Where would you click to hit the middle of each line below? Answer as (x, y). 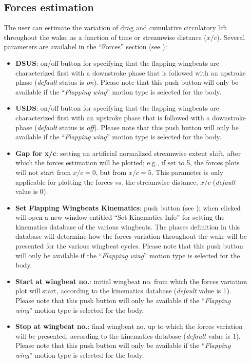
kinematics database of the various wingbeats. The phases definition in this (128, 226)
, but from (111, 172)
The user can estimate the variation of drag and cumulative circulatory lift (116, 28)
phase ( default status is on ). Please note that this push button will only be (127, 82)
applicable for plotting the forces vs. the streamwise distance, (107, 181)
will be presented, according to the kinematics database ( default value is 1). (128, 335)
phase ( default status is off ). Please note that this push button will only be (127, 127)
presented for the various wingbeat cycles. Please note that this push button (129, 246)
